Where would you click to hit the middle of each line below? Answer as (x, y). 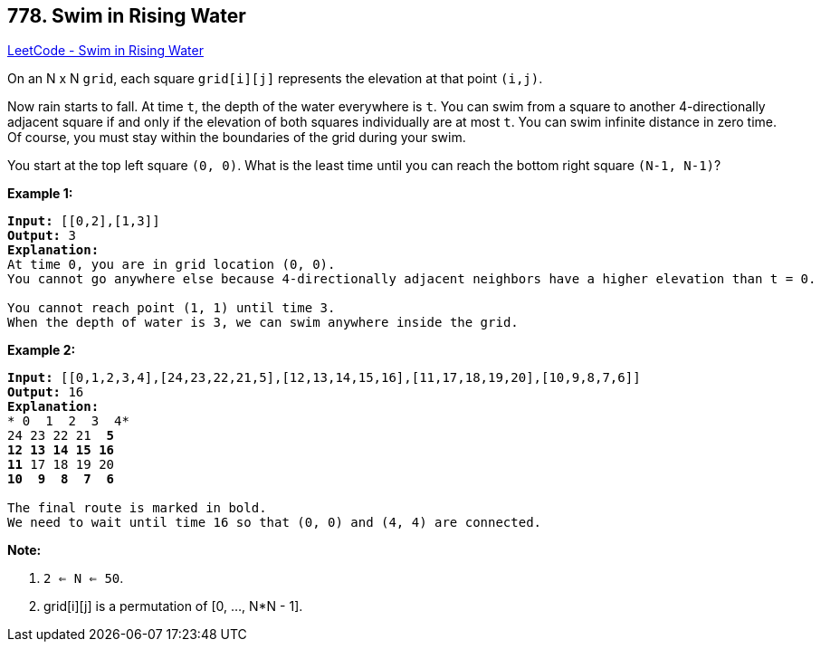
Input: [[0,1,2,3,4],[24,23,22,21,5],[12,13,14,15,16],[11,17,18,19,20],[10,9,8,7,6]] (324, 378)
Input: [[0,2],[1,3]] (84, 221)
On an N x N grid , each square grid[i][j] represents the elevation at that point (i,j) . (275, 79)
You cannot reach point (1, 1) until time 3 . (172, 308)
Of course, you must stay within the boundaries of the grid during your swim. (237, 138)
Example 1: (40, 194)
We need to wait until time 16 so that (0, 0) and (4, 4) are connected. (275, 523)
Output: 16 (46, 392)
